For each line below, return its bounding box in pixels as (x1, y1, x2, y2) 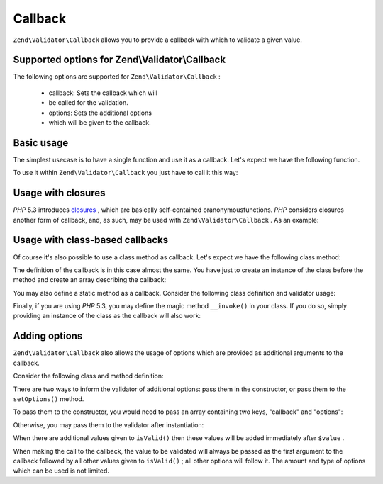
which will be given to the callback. (48, 118, 152, 127)
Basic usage (13, 137, 69, 149)
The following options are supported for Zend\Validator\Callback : (13, 72, 221, 81)
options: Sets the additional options (48, 108, 152, 117)
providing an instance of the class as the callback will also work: (13, 312, 201, 320)
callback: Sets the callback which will (48, 89, 157, 97)
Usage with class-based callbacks (13, 234, 169, 246)
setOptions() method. (13, 394, 84, 403)
